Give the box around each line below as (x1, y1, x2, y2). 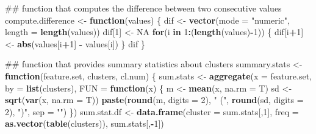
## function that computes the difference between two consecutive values (5, 2, 282, 14)
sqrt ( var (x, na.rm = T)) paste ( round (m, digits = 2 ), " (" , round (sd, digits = (5, 93, 304, 106)
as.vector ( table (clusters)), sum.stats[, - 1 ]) (5, 117, 164, 130)
